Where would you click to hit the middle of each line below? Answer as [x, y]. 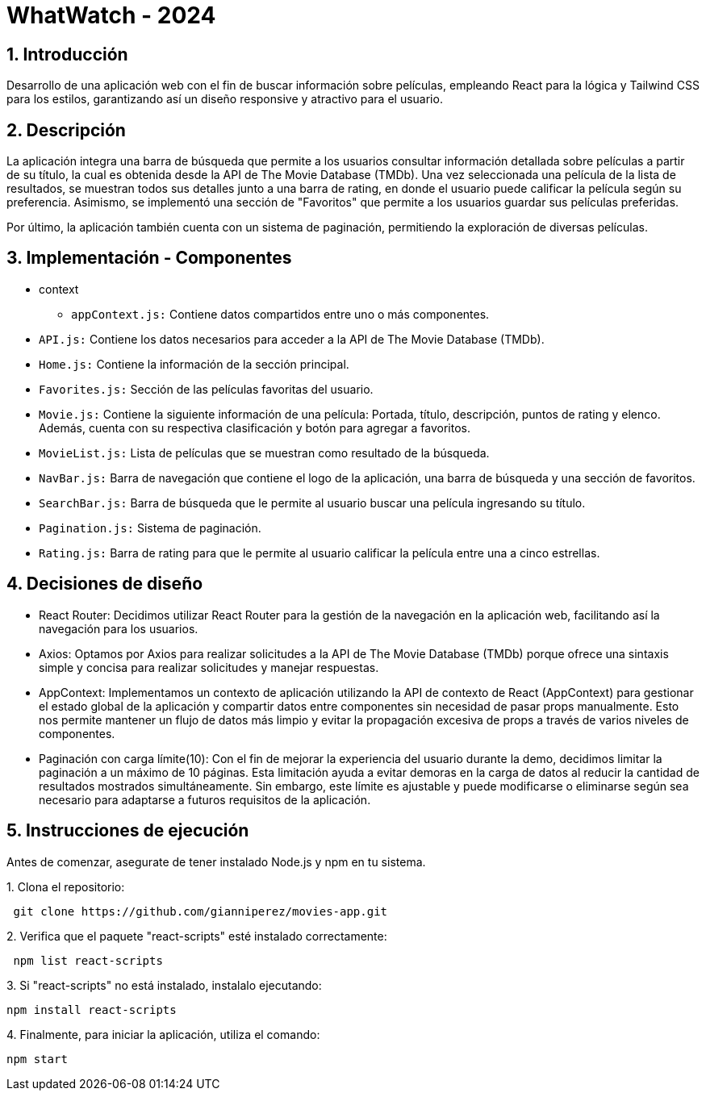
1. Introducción [67, 54]
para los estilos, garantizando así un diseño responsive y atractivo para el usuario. [225, 99]
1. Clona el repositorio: [66, 886]
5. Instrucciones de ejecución [128, 831]
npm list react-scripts [88, 960]
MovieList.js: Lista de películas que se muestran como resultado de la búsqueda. [264, 453]
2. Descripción [66, 130]
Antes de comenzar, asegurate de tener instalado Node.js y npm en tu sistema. [216, 861]
